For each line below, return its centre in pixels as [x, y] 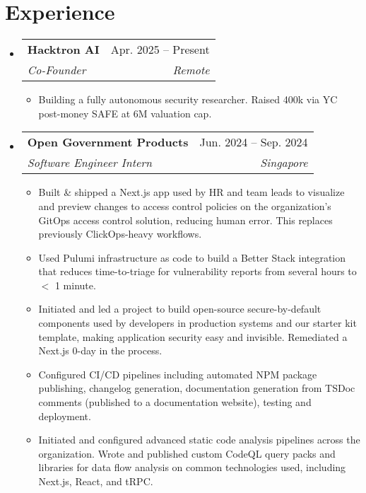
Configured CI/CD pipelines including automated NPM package [178, 374]
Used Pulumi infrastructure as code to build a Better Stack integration [192, 257]
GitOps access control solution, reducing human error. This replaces [185, 220]
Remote [191, 70]
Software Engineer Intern [90, 163]
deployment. [65, 416]
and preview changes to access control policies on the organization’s [185, 205]
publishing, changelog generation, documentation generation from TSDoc [197, 388]
